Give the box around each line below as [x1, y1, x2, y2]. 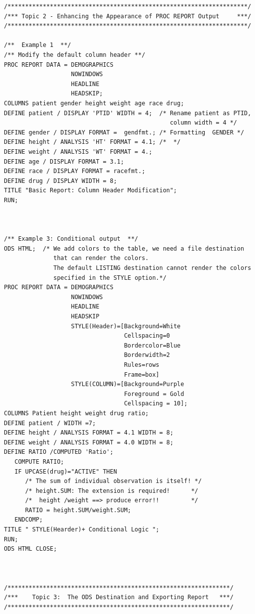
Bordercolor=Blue [124, 342, 181, 349]
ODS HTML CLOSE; [4, 545, 57, 553]
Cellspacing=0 [124, 332, 170, 340]
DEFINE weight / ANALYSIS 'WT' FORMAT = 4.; [4, 148, 152, 155]
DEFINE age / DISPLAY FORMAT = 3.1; [4, 158, 124, 165]
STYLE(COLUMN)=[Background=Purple [71, 381, 184, 388]
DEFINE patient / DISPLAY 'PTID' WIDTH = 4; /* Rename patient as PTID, [4, 109, 252, 117]
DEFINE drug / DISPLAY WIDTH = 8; [4, 177, 117, 184]
